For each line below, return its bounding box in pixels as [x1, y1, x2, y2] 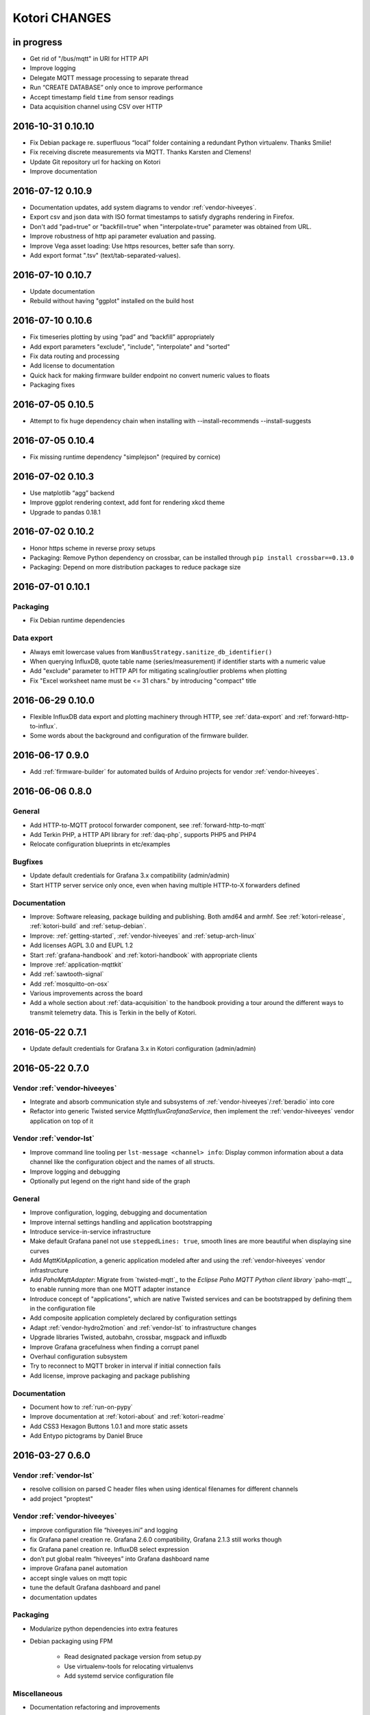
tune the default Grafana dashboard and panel [29, 1583, 161, 1592]
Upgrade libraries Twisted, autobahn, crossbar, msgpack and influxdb [29, 1333, 227, 1341]
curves [29, 1246, 49, 1255]
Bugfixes [12, 858, 44, 867]
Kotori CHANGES [12, 10, 112, 25]
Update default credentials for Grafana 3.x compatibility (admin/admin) [29, 871, 230, 879]
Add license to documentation [29, 362, 115, 370]
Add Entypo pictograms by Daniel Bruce [29, 1432, 143, 1440]
